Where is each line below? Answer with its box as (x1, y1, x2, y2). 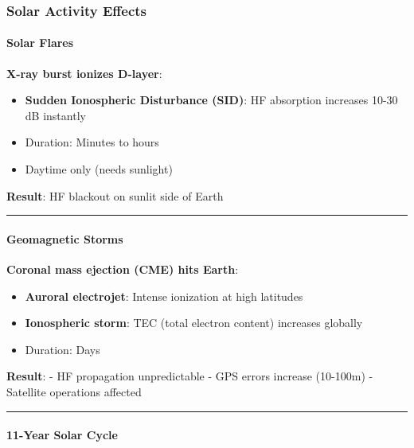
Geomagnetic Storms (6, 230, 123, 247)
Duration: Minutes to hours (25, 134, 159, 150)
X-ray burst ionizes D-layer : (6, 64, 162, 81)
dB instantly (25, 107, 86, 123)
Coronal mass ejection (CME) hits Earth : (6, 261, 239, 277)
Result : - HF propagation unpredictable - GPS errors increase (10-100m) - (6, 368, 373, 384)
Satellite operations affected (6, 383, 142, 399)
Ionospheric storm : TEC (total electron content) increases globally (25, 314, 363, 331)
